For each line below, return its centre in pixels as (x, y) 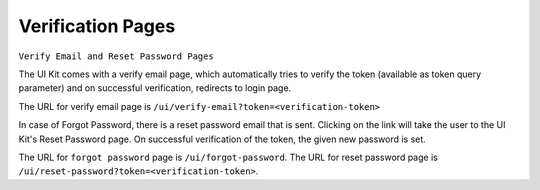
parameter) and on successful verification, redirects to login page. (155, 88)
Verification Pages (97, 26)
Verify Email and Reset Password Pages (116, 56)
